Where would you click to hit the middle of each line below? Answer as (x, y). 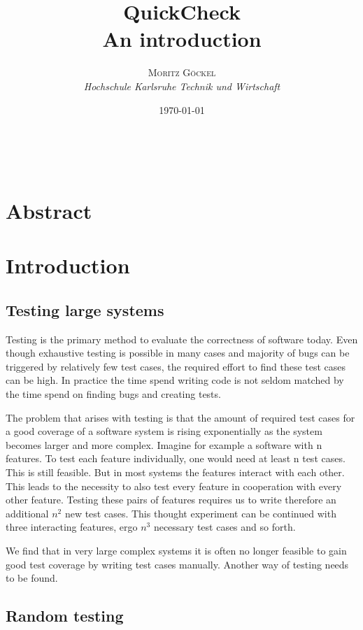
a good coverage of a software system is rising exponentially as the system (164, 431)
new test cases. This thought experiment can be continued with (200, 513)
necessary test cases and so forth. (225, 527)
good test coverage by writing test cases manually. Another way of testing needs (177, 564)
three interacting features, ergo (72, 527)
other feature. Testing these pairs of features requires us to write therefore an (171, 500)
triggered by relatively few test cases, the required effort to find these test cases (176, 366)
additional (27, 513)
